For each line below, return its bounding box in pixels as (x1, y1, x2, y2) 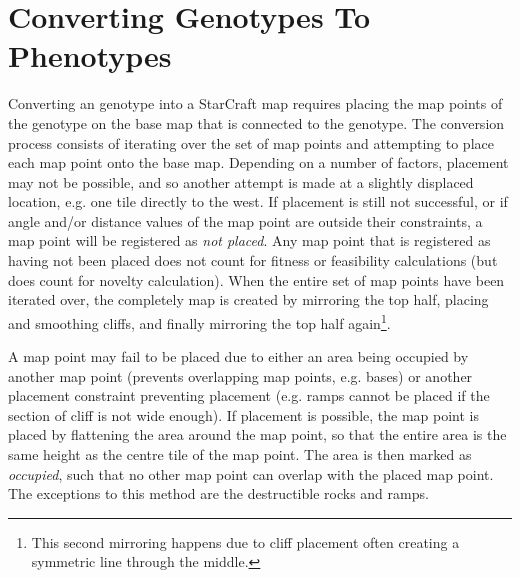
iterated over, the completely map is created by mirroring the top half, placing (8, 289, 489, 310)
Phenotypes (8, 35, 172, 76)
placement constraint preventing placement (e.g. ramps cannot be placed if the (8, 385, 490, 406)
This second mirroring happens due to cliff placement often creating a (31, 531, 460, 552)
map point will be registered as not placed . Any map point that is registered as (8, 230, 491, 251)
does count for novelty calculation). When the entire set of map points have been (8, 269, 505, 290)
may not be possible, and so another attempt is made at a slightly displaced (8, 171, 474, 192)
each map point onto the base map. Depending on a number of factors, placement (8, 152, 509, 173)
